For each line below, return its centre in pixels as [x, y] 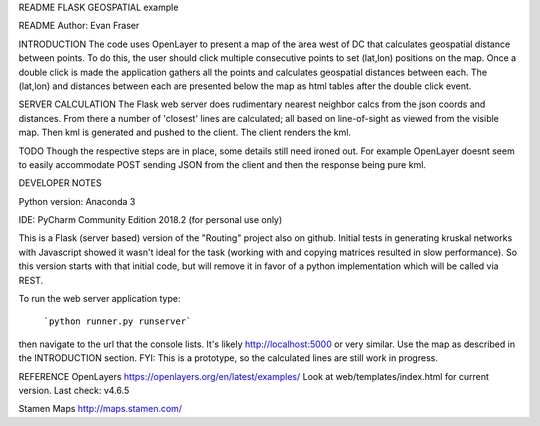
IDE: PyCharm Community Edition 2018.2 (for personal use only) [150, 220]
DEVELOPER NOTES [60, 183]
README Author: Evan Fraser [79, 26]
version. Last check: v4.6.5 [74, 390]
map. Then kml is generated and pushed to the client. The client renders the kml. [185, 132]
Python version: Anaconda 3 [77, 201]
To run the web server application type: [99, 299]
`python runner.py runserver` [117, 321]
